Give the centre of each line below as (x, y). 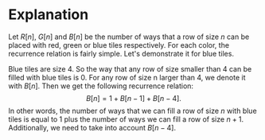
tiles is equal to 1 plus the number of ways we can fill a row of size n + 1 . (126, 119)
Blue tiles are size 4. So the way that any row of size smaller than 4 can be (130, 68)
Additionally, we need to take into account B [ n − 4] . (92, 127)
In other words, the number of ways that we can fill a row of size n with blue (132, 111)
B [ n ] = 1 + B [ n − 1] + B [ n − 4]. (134, 98)
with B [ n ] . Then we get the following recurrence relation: (101, 86)
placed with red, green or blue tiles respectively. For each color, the (119, 45)
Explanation (49, 15)
